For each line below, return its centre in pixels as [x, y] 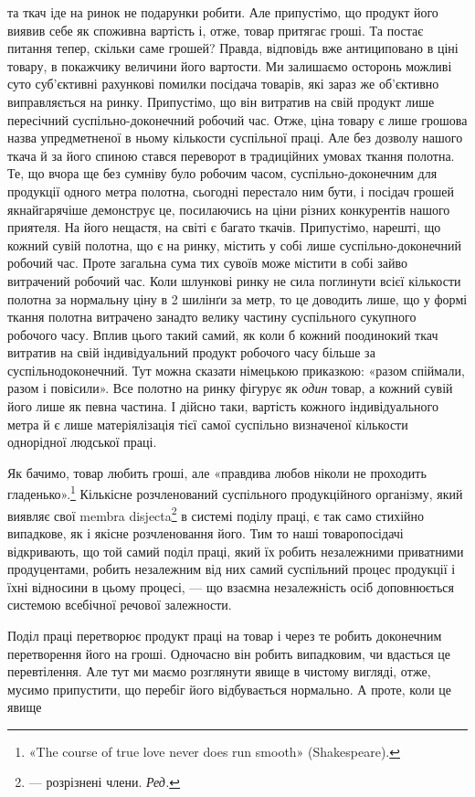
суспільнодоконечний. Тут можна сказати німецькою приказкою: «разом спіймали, [236, 370]
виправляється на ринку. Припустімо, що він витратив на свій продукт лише [221, 101]
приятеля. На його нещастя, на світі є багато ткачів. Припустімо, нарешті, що [224, 227]
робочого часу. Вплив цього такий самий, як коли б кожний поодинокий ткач [223, 334]
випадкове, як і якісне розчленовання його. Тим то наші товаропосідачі [206, 532]
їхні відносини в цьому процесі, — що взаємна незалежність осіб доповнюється [231, 586]
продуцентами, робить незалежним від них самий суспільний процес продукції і [232, 569]
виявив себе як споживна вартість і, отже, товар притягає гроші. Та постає [216, 30]
